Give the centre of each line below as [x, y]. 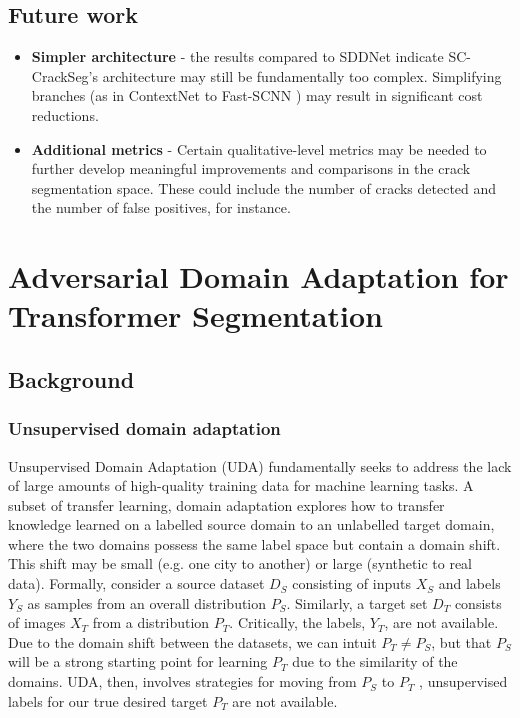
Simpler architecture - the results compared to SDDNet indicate [237, 56]
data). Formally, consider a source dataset [136, 583]
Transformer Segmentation [195, 315]
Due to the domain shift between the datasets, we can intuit [192, 641]
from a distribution [151, 622]
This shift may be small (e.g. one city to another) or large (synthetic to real [240, 563]
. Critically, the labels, [297, 622]
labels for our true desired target [108, 700]
